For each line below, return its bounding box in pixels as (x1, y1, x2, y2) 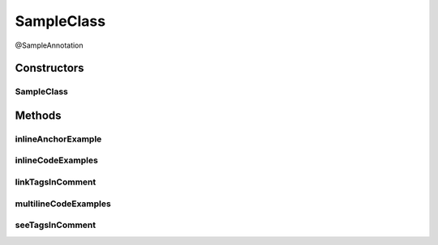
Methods (15, 108, 62, 122)
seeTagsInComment (15, 219, 97, 230)
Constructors (15, 61, 84, 75)
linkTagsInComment (15, 176, 97, 188)
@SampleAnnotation (15, 40, 84, 50)
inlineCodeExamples (15, 154, 99, 166)
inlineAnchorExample (15, 133, 102, 145)
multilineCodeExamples (15, 198, 111, 209)
